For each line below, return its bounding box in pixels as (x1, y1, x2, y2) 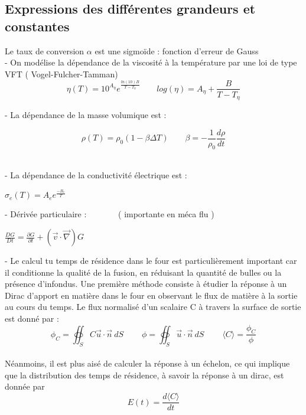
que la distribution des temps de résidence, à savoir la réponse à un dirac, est (5, 368, 284, 381)
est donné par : (5, 312, 59, 325)
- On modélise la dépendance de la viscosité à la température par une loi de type (5, 56, 297, 68)
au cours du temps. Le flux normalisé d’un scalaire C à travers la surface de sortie (5, 300, 301, 313)
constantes (5, 17, 70, 35)
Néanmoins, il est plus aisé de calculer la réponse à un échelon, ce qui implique (5, 357, 290, 370)
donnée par (5, 380, 45, 393)
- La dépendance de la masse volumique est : (5, 109, 167, 121)
